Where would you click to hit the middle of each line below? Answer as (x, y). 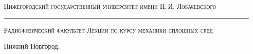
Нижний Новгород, (32, 46)
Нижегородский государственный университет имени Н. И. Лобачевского (110, 6)
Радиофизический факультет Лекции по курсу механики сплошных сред (108, 29)
